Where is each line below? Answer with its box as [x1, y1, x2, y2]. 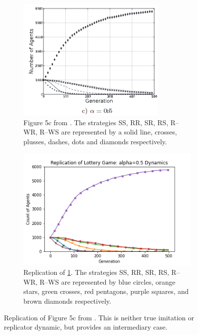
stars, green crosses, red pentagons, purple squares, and [23, 286, 189, 296]
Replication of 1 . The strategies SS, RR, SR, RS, [23, 267, 169, 277]
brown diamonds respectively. [23, 296, 111, 306]
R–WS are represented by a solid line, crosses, [40, 127, 177, 137]
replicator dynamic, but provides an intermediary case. [4, 322, 168, 332]
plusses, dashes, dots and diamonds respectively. [23, 136, 167, 146]
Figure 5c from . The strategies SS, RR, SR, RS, [23, 117, 168, 127]
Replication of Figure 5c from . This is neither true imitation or [4, 312, 195, 322]
